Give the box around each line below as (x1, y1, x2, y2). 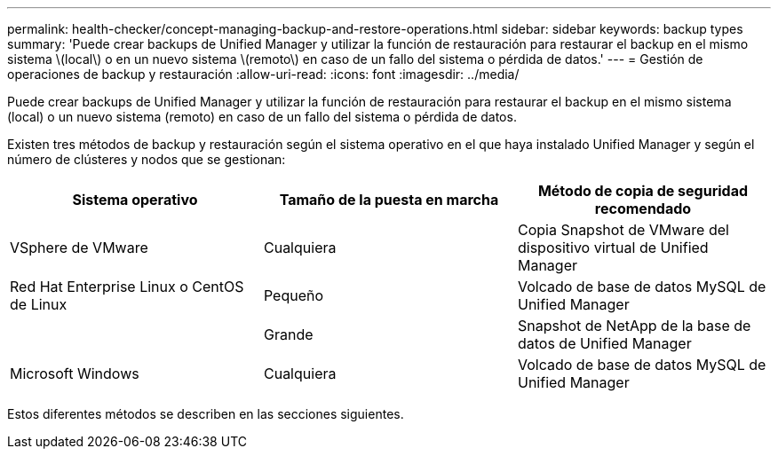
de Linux (10, 295, 67, 313)
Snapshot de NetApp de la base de (517, 317, 751, 334)
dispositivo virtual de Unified (517, 239, 709, 256)
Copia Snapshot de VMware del (517, 221, 729, 239)
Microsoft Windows (10, 365, 139, 382)
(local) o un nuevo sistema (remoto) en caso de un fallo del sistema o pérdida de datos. (7, 109, 517, 124)
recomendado (594, 200, 692, 217)
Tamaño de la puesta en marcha (279, 191, 499, 208)
